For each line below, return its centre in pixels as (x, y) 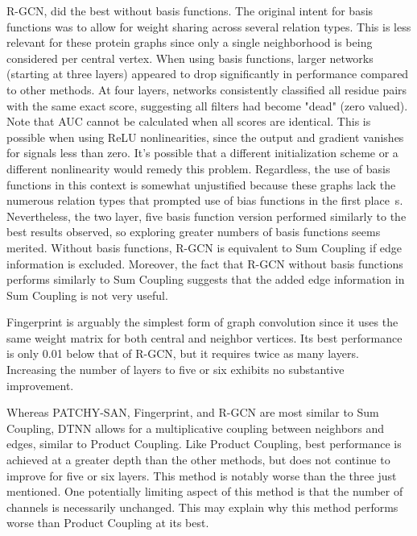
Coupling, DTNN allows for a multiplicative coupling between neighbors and (196, 428)
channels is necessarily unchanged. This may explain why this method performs (202, 507)
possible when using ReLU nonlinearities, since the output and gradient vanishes (205, 137)
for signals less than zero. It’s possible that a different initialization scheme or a (202, 153)
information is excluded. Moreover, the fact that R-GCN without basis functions (205, 263)
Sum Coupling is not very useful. (87, 295)
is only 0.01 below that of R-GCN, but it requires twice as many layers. (183, 353)
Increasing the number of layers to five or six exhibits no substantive (175, 370)
